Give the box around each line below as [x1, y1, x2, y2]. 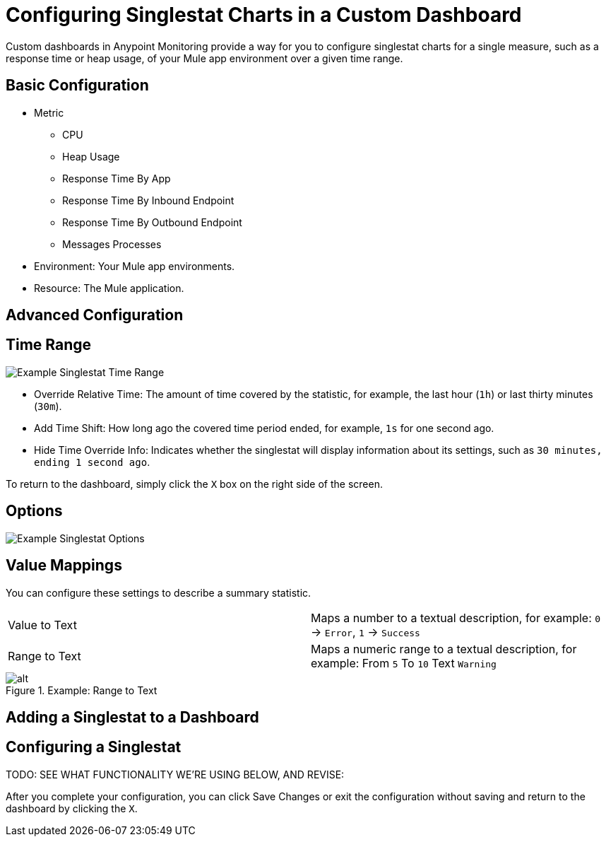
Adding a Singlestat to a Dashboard [6, 708, 259, 726]
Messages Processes [62, 238, 162, 250]
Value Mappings [6, 556, 122, 575]
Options [6, 502, 63, 520]
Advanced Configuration [6, 306, 184, 324]
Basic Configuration [6, 76, 149, 95]
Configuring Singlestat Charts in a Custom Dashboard [6, 3, 522, 27]
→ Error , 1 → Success [311, 624, 420, 639]
